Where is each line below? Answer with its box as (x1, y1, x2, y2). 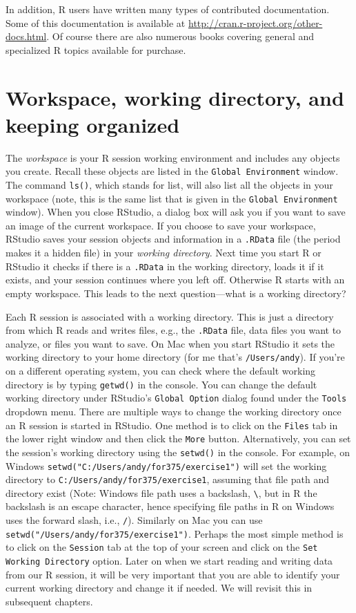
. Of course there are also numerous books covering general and (46, 29, 315, 44)
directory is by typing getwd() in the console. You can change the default (6, 377, 317, 391)
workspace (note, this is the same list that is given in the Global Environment (6, 191, 338, 205)
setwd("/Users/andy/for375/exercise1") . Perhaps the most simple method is (6, 526, 344, 540)
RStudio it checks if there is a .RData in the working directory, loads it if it (6, 258, 324, 273)
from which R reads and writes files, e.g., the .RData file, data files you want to (6, 323, 342, 337)
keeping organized (6, 110, 180, 138)
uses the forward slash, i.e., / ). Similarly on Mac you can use (6, 513, 263, 527)
